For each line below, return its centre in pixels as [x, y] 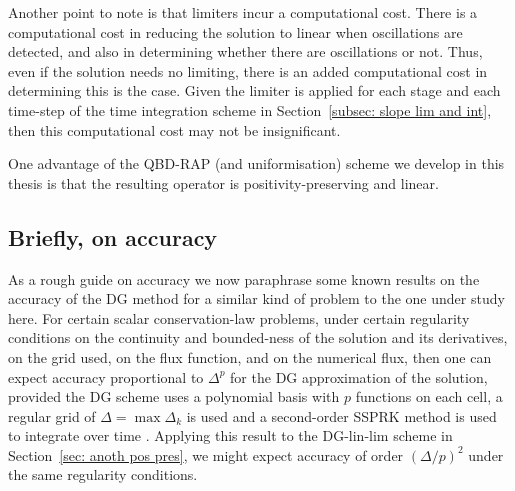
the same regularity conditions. [103, 474]
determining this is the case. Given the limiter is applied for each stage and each [254, 90]
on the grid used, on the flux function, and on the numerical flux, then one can [250, 356]
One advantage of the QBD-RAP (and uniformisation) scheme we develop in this [256, 163]
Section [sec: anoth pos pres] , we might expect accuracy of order [206, 454]
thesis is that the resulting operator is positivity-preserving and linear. [223, 182]
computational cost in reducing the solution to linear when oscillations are [235, 31]
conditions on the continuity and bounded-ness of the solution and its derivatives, [258, 337]
